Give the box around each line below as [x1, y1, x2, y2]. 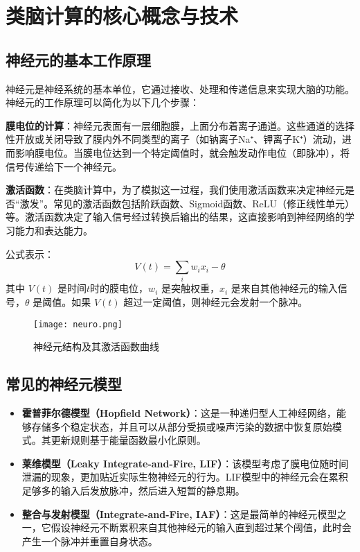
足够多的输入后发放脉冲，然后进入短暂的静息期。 [21, 483, 245, 498]
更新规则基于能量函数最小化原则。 [51, 433, 206, 447]
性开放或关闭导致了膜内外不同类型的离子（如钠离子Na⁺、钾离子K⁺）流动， [6, 132, 342, 146]
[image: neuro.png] [33, 319, 123, 329]
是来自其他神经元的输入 [231, 281, 338, 295]
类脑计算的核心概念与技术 [6, 1, 239, 30]
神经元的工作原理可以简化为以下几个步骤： [6, 95, 199, 110]
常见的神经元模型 [6, 373, 122, 395]
